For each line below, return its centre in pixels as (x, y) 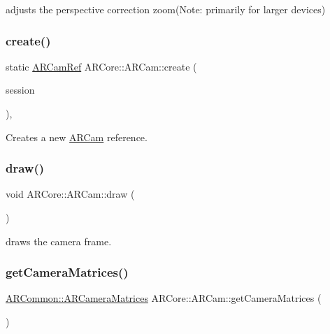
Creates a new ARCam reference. (77, 137)
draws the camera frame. (59, 241)
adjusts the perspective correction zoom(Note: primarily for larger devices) (166, 9)
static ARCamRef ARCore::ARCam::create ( (101, 66)
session (20, 90)
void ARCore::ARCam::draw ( (70, 194)
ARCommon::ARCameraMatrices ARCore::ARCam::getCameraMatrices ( (164, 298)
